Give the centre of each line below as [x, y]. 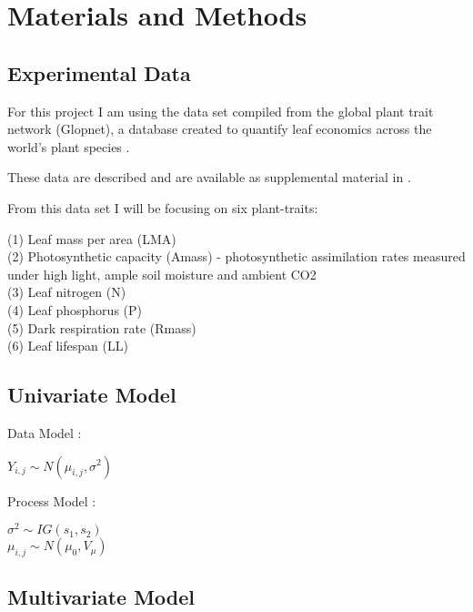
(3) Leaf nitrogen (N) [67, 292]
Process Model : [52, 500]
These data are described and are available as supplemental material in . [209, 177]
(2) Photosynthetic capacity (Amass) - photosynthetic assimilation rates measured [236, 256]
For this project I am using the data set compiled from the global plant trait [221, 111]
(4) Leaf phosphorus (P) [75, 309]
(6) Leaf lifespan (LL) [68, 346]
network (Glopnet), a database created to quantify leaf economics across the [220, 129]
